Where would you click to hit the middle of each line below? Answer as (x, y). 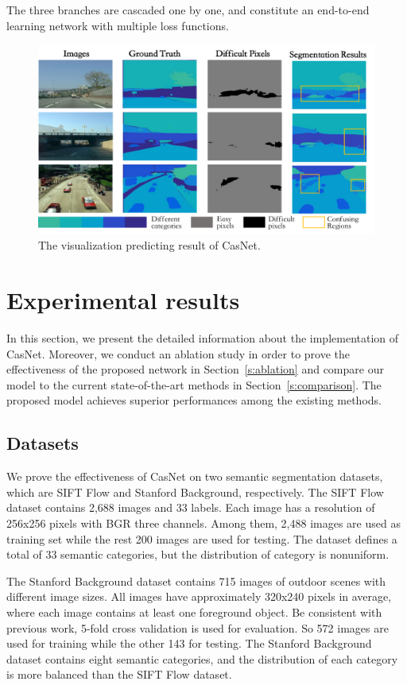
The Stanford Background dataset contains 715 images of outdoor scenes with (196, 581)
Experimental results (123, 300)
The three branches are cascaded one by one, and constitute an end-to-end (188, 10)
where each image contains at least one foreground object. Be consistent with (194, 611)
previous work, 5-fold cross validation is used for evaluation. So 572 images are (198, 627)
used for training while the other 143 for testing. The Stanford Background (189, 643)
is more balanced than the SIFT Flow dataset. (119, 674)
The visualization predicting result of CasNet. (149, 245)
